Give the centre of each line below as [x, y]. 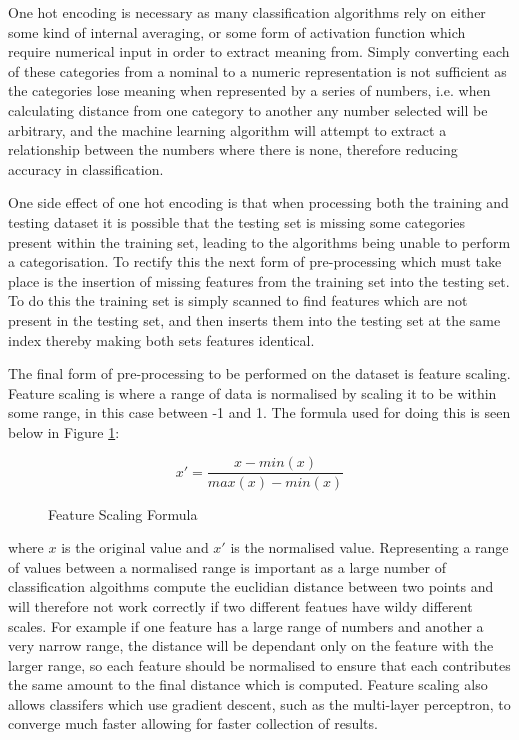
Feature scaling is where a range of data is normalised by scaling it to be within [252, 392]
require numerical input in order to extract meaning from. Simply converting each [259, 51]
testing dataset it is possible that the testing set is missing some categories [237, 221]
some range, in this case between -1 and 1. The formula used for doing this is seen [259, 412]
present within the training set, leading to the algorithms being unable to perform [259, 241]
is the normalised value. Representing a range [369, 547]
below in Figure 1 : [64, 431]
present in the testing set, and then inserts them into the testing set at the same [254, 319]
